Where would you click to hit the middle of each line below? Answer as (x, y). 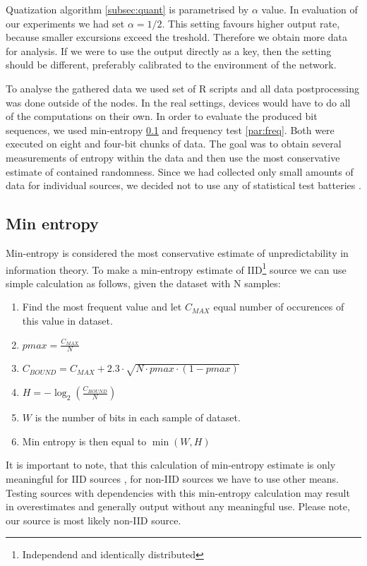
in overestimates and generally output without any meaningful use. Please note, (178, 506)
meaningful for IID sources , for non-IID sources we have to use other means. (172, 478)
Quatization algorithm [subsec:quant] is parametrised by (127, 9)
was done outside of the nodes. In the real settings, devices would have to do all (178, 102)
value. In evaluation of (309, 9)
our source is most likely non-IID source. (94, 520)
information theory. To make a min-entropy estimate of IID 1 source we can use (176, 268)
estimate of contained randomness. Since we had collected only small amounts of (180, 171)
